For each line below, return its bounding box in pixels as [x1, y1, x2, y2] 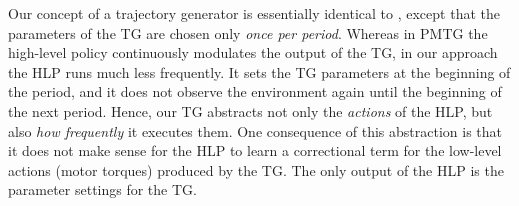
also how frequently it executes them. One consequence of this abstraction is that [8, 120, 502, 141]
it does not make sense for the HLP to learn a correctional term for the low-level [8, 140, 502, 161]
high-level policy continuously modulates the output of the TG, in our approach [8, 42, 498, 63]
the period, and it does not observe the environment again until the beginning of [8, 81, 502, 102]
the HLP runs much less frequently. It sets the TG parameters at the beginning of [8, 61, 511, 82]
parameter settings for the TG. [8, 179, 197, 200]
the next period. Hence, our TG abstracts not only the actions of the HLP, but [8, 100, 493, 121]
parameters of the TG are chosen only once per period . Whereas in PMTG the [8, 22, 488, 43]
